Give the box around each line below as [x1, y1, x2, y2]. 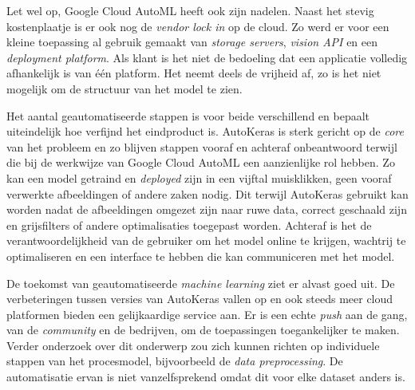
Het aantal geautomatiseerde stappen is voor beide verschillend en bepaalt [6, 107, 370, 124]
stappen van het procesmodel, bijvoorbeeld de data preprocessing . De [6, 353, 343, 369]
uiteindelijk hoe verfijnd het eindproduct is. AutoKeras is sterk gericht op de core [6, 123, 404, 140]
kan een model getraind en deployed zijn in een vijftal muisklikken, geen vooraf [6, 169, 392, 186]
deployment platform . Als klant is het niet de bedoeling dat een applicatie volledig [6, 49, 408, 65]
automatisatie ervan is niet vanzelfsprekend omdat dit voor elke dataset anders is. [6, 368, 405, 385]
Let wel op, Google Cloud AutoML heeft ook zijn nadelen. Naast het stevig [6, 2, 374, 18]
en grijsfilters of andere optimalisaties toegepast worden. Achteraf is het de [6, 216, 372, 233]
